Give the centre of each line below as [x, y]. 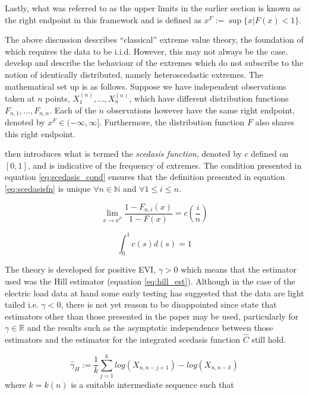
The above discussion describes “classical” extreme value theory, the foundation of [154, 39]
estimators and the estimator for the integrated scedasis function [123, 339]
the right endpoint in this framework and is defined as [103, 19]
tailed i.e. [22, 304]
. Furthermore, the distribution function [172, 122]
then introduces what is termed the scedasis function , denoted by [123, 154]
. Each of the [73, 110]
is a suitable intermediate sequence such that [152, 384]
